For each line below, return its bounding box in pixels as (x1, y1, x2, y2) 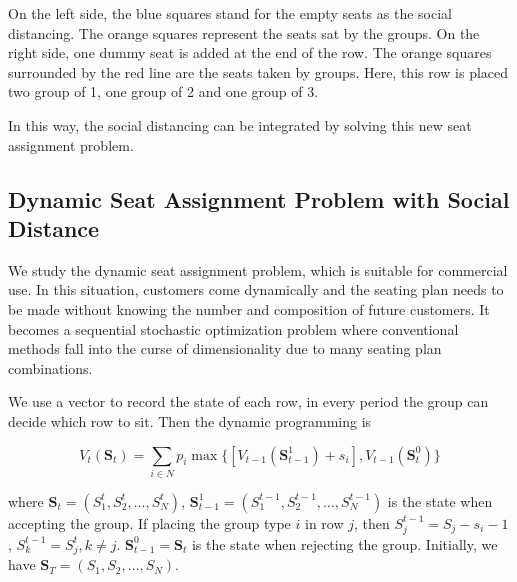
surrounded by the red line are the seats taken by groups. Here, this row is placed (8, 61, 509, 82)
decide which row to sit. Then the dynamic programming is (8, 410, 372, 431)
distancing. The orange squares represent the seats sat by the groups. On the (8, 22, 480, 43)
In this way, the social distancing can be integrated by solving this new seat (8, 114, 472, 135)
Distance (8, 212, 100, 243)
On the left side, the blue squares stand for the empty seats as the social (8, 3, 452, 23)
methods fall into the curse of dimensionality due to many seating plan (8, 338, 442, 359)
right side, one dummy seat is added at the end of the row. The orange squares (8, 42, 492, 63)
